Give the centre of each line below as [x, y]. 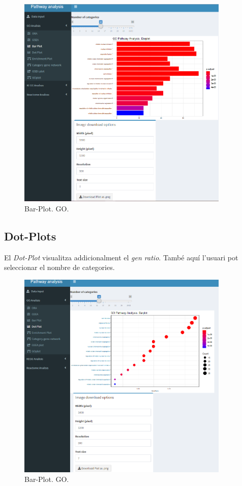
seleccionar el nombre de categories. [59, 267]
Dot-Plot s [30, 236]
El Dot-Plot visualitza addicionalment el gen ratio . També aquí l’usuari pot [121, 257]
